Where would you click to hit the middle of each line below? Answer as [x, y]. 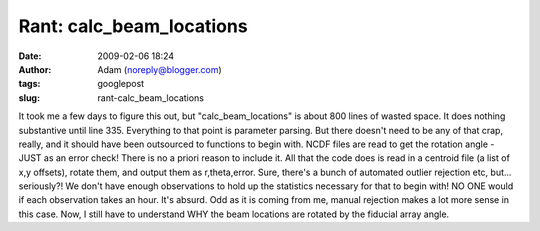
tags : [29, 84]
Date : [30, 56]
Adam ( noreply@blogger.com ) [159, 69]
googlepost [121, 84]
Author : [35, 69]
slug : [29, 97]
